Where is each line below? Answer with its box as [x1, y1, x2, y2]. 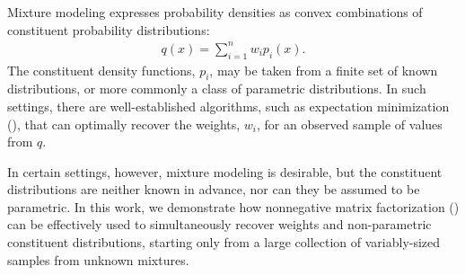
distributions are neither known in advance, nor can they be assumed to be [7, 180, 420, 199]
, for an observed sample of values [257, 114, 443, 133]
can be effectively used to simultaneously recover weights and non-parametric [7, 215, 432, 234]
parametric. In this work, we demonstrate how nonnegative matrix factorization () [7, 197, 460, 216]
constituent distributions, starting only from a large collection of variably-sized [7, 233, 441, 252]
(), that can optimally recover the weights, [7, 114, 241, 133]
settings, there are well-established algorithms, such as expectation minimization [7, 96, 450, 115]
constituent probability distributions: [7, 20, 210, 39]
